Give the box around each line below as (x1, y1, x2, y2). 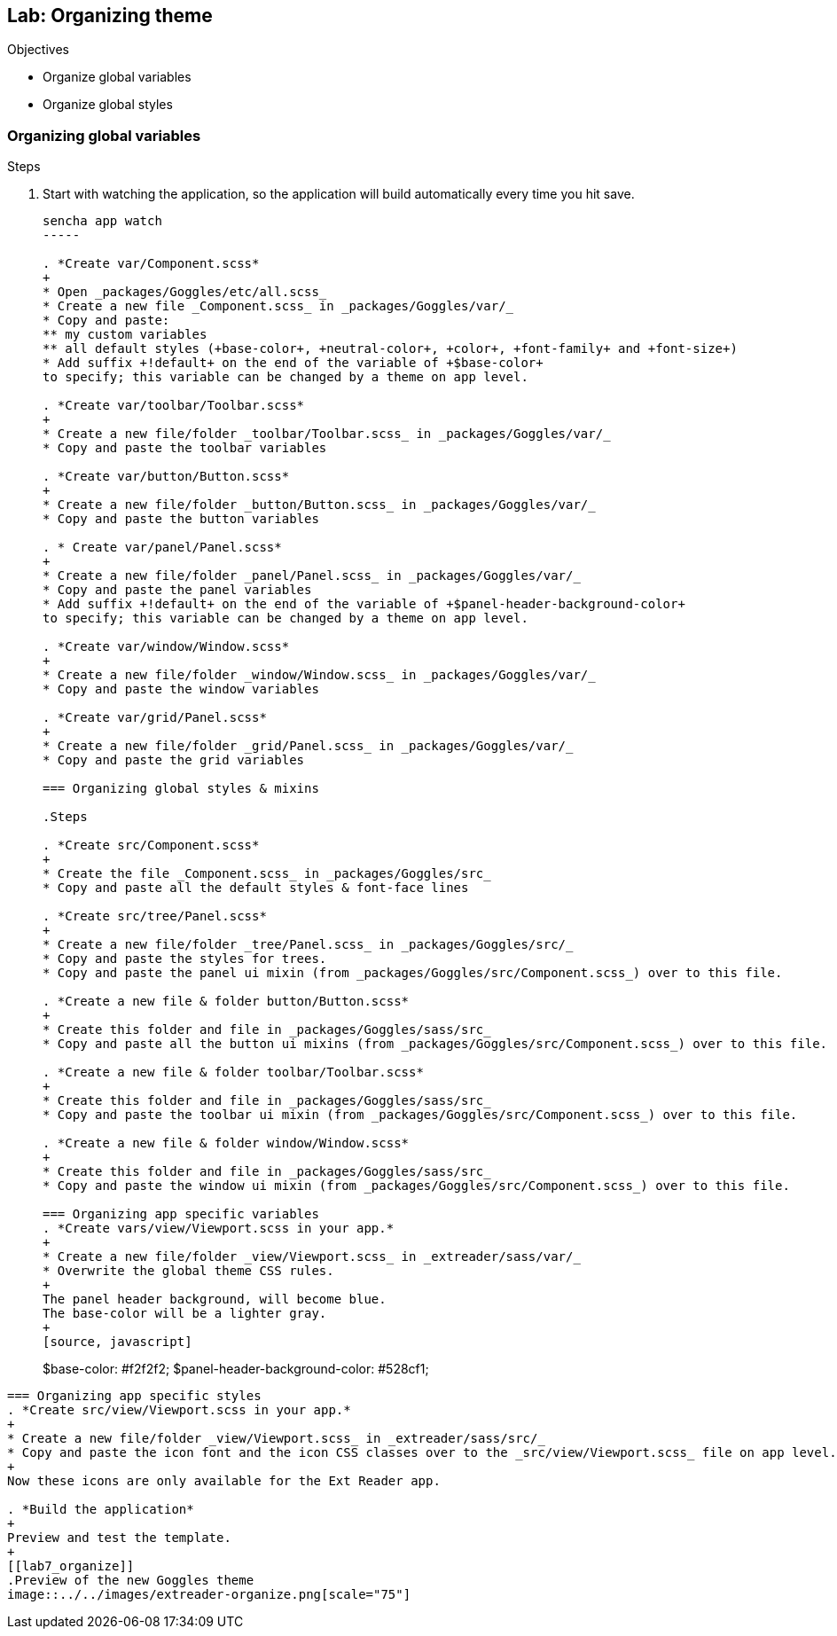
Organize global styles (43, 97, 173, 113)
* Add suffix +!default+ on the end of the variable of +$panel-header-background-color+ (43, 597, 685, 612)
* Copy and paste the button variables (43, 512, 319, 527)
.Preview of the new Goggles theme (7, 1573, 254, 1588)
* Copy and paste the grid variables (43, 753, 305, 768)
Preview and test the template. (7, 1530, 231, 1546)
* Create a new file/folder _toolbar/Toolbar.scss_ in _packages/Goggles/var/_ (43, 427, 611, 442)
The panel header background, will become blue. (43, 1292, 387, 1307)
